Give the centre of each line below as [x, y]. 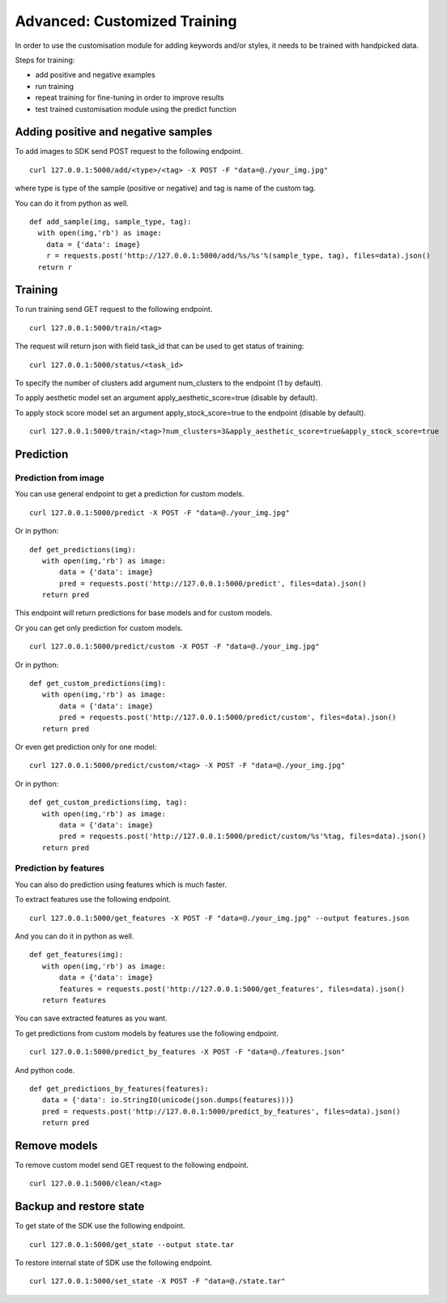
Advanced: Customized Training [126, 21]
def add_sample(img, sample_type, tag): [111, 221]
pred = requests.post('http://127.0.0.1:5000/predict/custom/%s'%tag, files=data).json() [243, 837]
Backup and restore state [80, 1207]
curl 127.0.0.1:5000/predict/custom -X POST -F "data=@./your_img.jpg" [175, 647]
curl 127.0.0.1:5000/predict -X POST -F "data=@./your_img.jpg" [160, 513]
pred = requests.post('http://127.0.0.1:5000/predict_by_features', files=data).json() [221, 1111]
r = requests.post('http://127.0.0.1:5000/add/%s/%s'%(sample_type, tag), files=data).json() [238, 256]
